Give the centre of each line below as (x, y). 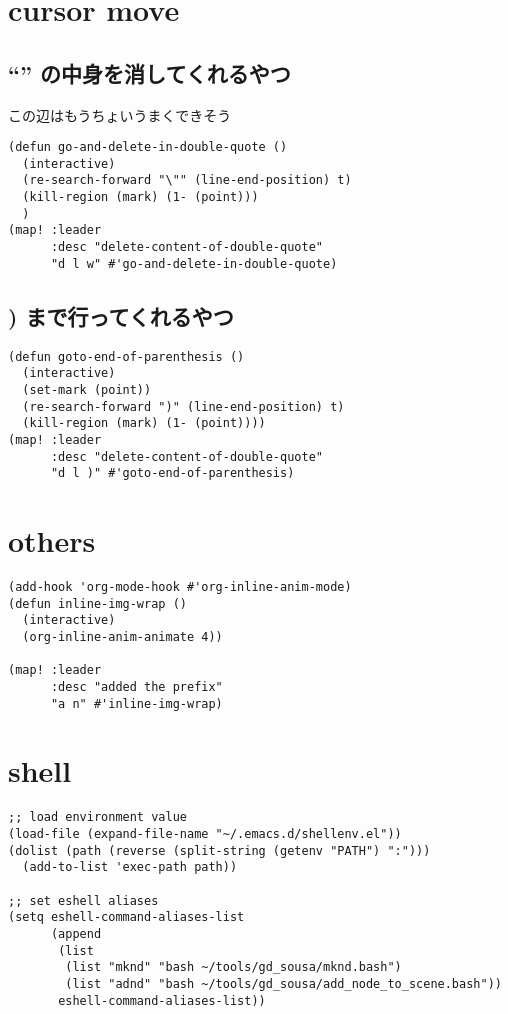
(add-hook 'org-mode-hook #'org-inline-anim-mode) (180, 587)
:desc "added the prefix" (136, 686)
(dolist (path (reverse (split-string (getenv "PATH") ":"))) (219, 850)
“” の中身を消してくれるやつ (149, 72)
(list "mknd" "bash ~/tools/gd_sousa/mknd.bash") (233, 967)
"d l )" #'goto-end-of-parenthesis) (172, 473)
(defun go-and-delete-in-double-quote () (148, 147)
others (52, 540)
